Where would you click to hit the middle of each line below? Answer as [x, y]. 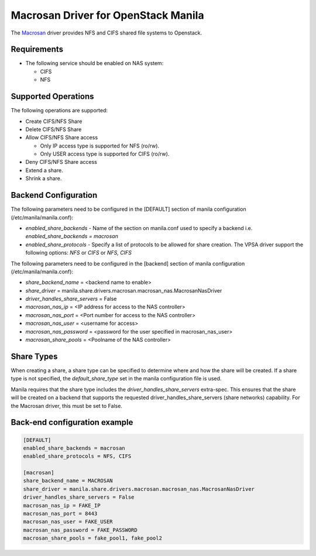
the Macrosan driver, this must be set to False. [67, 406]
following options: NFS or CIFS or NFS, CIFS [78, 253]
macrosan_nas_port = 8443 [60, 514]
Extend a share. [44, 170]
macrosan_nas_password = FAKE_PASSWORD [80, 530]
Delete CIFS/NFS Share [54, 129]
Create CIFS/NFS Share [54, 121]
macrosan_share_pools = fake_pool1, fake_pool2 [92, 538]
